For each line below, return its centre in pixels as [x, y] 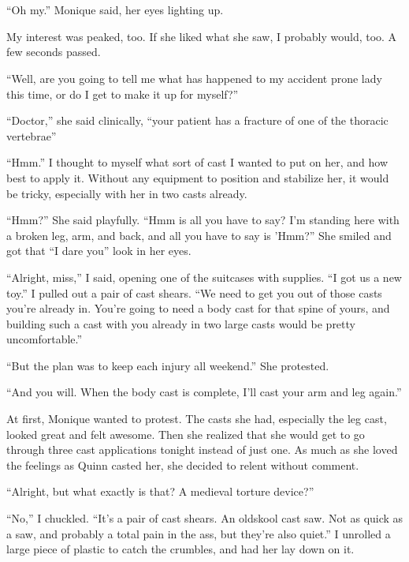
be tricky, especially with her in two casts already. [127, 193]
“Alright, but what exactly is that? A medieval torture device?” [160, 491]
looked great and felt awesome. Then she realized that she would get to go [186, 434]
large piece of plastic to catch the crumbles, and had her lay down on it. [180, 549]
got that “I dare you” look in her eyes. [99, 251]
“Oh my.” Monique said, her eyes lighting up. [115, 10]
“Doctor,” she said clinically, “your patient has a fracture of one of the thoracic [197, 120]
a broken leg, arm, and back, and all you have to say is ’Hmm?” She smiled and [199, 235]
